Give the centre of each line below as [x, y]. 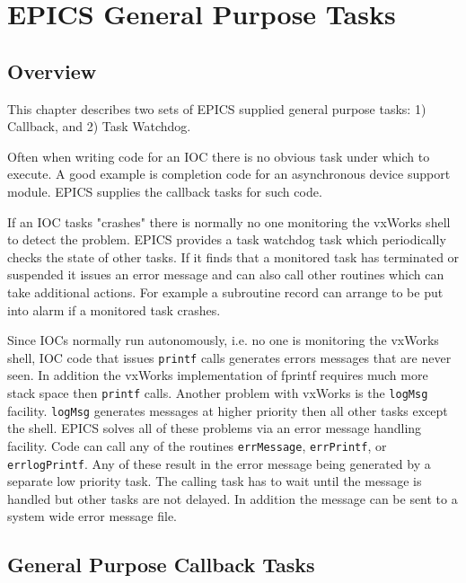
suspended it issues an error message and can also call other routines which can [226, 274]
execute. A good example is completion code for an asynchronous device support [229, 174]
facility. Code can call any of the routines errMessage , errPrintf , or [197, 445]
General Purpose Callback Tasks [161, 565]
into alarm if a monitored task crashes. [114, 309]
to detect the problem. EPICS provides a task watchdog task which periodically [227, 239]
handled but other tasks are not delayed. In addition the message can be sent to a [233, 498]
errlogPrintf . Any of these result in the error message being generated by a [219, 463]
